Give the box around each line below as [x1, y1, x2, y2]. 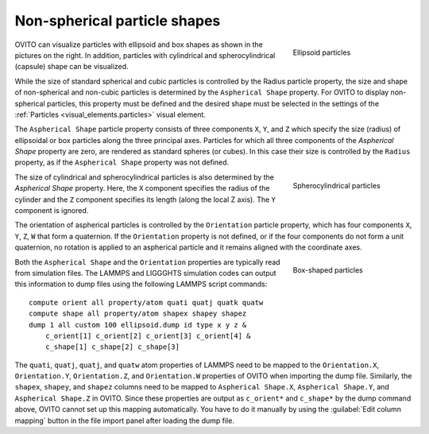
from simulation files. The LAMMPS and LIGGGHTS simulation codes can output [14, 268, 277, 277]
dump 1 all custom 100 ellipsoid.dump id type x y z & [29, 320, 247, 329]
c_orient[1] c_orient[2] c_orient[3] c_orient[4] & [44, 331, 251, 340]
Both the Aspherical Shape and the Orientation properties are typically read [14, 257, 281, 266]
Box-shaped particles [292, 265, 363, 275]
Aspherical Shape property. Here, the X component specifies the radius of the [14, 184, 270, 193]
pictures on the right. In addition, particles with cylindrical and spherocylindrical [14, 50, 276, 60]
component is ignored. [14, 206, 89, 215]
